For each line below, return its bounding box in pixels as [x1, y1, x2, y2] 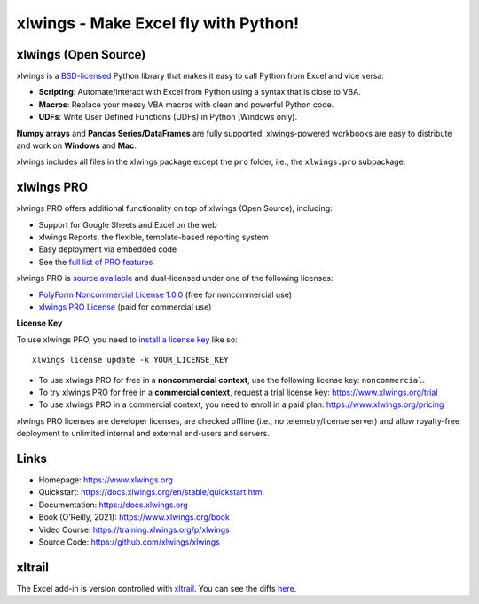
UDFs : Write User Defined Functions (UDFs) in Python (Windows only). [38, 112, 297, 122]
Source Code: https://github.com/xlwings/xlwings [38, 537, 221, 547]
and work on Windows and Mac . [16, 140, 137, 151]
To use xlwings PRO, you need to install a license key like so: [16, 333, 239, 345]
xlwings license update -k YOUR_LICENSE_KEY [32, 355, 230, 365]
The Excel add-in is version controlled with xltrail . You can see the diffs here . [16, 583, 297, 593]
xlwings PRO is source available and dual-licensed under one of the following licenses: [16, 273, 334, 284]
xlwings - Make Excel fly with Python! [16, 13, 300, 33]
